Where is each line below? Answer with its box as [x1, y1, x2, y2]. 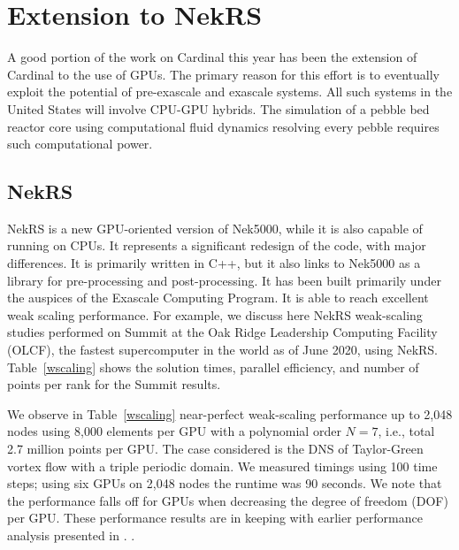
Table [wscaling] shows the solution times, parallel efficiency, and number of [7, 357, 419, 376]
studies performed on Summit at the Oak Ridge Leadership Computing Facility [7, 323, 438, 341]
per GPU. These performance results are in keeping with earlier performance [7, 508, 423, 527]
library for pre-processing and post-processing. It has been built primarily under [7, 271, 441, 289]
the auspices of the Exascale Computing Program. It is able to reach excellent [7, 288, 429, 307]
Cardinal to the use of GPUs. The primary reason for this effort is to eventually [7, 65, 440, 83]
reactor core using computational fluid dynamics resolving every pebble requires [7, 117, 440, 135]
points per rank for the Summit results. [7, 375, 221, 393]
